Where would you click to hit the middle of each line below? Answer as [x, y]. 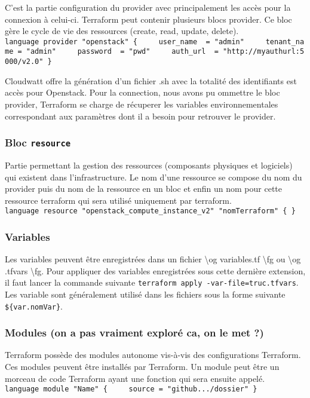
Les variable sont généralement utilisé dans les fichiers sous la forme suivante [145, 294]
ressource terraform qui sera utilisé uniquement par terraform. [118, 200]
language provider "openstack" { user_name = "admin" [125, 42]
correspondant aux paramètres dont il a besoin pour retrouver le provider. [140, 116]
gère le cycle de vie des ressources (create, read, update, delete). [122, 31]
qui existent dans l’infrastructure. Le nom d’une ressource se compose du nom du [154, 177]
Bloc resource [38, 143]
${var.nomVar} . [34, 306]
